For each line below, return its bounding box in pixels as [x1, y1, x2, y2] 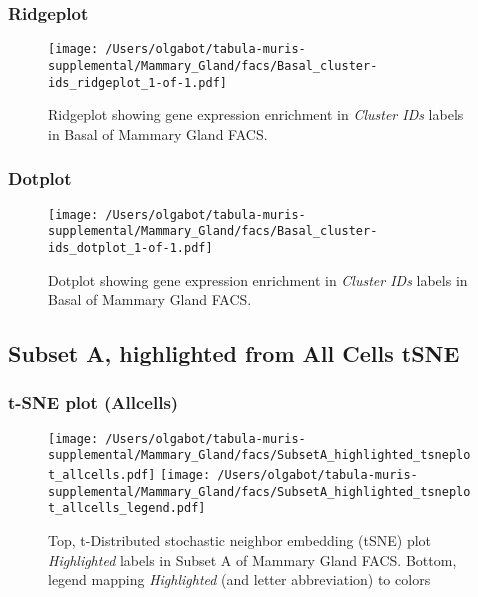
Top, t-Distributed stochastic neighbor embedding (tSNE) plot [48, 530, 432, 551]
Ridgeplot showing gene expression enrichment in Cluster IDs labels [48, 104, 464, 125]
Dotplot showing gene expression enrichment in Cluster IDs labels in [48, 269, 468, 290]
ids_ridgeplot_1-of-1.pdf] [48, 75, 227, 90]
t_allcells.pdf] [48, 468, 156, 483]
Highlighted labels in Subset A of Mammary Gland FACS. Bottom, [48, 549, 457, 570]
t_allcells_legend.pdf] [48, 501, 206, 516]
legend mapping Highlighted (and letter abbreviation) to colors [48, 569, 431, 590]
